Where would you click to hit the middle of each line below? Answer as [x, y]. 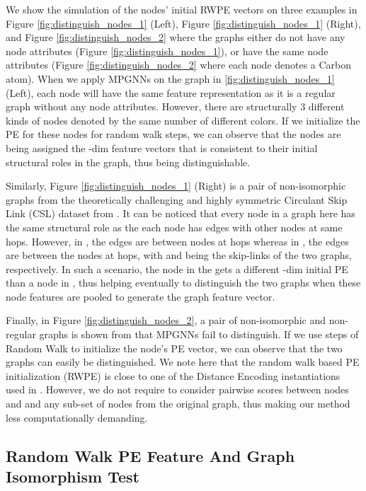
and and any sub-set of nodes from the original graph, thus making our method [178, 404]
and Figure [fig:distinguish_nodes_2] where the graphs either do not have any [176, 37]
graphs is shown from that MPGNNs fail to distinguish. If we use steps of [199, 334]
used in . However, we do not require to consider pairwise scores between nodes [177, 389]
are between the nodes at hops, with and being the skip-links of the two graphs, [179, 255]
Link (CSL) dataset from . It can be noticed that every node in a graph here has [181, 213]
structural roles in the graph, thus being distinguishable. [128, 162]
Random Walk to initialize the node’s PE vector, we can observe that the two [174, 348]
